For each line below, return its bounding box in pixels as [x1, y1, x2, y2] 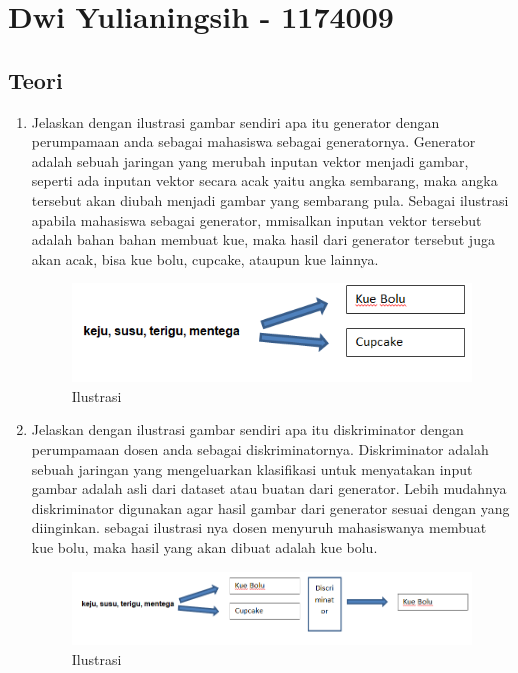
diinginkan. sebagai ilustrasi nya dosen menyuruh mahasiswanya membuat [31, 517, 487, 538]
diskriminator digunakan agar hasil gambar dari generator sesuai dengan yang [31, 497, 510, 518]
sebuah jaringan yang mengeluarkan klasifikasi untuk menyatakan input [31, 458, 473, 479]
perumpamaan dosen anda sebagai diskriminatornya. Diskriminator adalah [31, 439, 489, 459]
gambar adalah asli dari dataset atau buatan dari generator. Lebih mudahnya [31, 478, 507, 499]
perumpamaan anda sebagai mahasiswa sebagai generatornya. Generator [31, 131, 476, 152]
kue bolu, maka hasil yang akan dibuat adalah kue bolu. [31, 536, 378, 557]
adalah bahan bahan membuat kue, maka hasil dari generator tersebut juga [31, 229, 495, 250]
